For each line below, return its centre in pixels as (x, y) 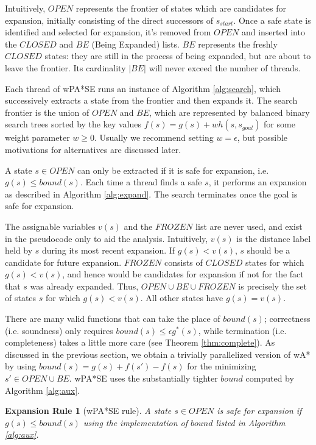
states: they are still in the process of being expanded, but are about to (178, 56)
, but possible (262, 137)
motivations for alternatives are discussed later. (93, 149)
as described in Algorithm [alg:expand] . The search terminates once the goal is (151, 194)
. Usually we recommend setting (154, 137)
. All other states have (182, 298)
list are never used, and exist (249, 226)
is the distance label (274, 238)
